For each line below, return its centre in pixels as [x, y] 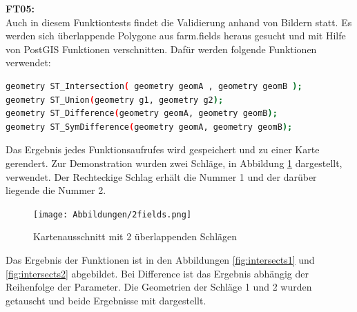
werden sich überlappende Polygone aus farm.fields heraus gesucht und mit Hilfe [176, 36]
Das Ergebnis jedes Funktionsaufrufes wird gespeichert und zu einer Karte [163, 149]
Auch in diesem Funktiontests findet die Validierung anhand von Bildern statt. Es [179, 22]
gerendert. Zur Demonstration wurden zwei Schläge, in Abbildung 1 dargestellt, [174, 163]
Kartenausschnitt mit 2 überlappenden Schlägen [135, 236]
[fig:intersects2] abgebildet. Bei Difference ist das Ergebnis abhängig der [157, 273]
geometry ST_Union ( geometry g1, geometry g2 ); [115, 100]
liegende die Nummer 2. [56, 190]
